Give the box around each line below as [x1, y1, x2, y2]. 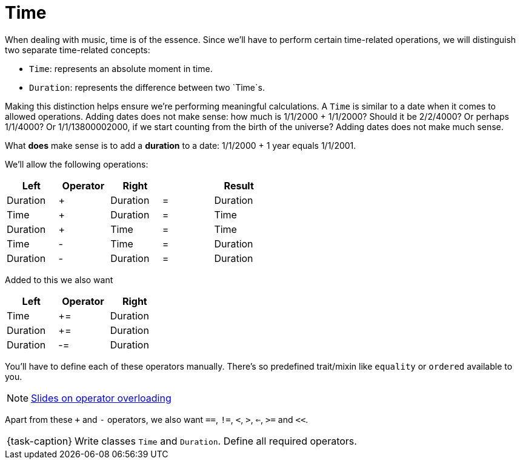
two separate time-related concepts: [5, 44, 150, 55]
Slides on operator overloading [31, 391, 172, 404]
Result [224, 179, 254, 192]
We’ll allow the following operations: [5, 158, 148, 169]
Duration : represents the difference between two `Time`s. [29, 82, 265, 93]
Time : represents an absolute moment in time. [29, 63, 213, 74]
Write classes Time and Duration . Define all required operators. [75, 434, 357, 447]
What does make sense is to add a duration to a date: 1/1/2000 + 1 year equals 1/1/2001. [5, 140, 356, 151]
